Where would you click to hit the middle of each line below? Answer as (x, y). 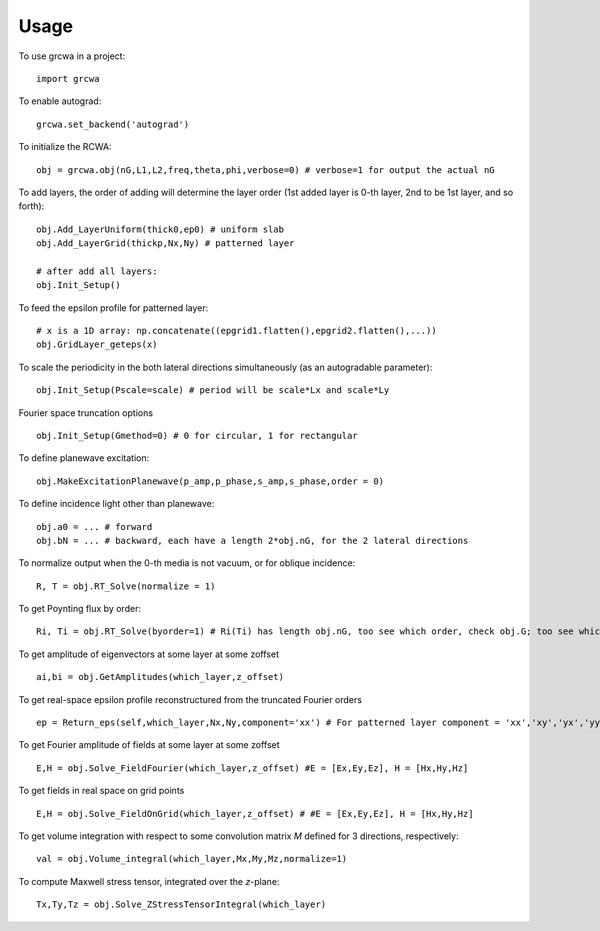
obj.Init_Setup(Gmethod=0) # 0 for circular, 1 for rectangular (197, 435)
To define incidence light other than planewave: (116, 504)
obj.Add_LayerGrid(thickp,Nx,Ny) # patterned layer (165, 243)
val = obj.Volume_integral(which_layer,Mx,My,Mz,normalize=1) (192, 859)
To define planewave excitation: (84, 458)
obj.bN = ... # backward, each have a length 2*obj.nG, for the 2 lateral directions (252, 540)
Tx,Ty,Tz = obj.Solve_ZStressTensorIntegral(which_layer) (181, 904)
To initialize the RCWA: (65, 147)
